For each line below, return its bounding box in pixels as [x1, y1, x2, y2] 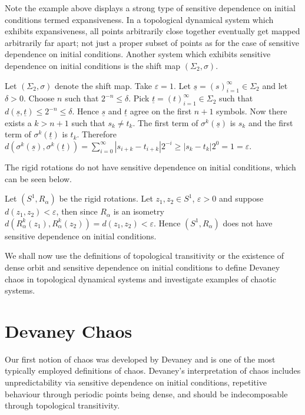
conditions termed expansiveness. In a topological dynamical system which [5, 13, 274, 25]
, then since [56, 205, 98, 218]
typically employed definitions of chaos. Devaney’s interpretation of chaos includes [5, 364, 301, 377]
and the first [248, 116, 293, 129]
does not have [223, 216, 273, 229]
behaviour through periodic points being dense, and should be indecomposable [5, 387, 288, 400]
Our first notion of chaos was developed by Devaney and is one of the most [5, 353, 276, 365]
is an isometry [113, 205, 164, 218]
